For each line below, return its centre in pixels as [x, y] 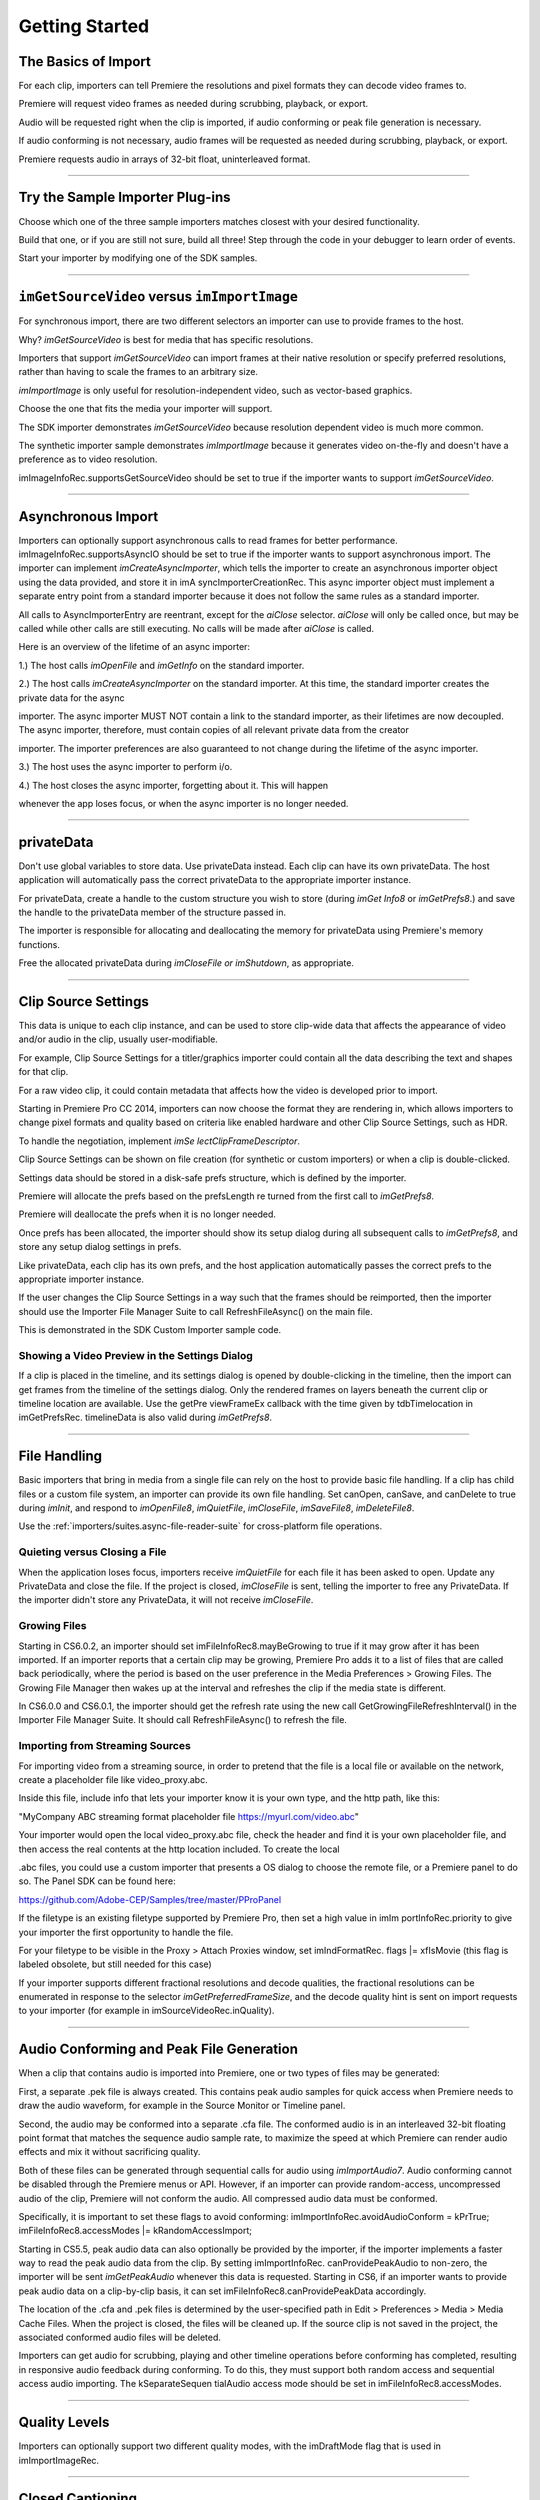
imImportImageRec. [59, 2460]
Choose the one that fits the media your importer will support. [145, 409]
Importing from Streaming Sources [105, 1746]
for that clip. [43, 1072]
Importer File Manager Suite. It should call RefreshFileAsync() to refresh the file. [182, 1720]
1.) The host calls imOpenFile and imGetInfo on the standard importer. [161, 665]
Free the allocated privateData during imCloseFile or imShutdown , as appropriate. [186, 963]
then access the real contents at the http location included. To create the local [179, 1849]
